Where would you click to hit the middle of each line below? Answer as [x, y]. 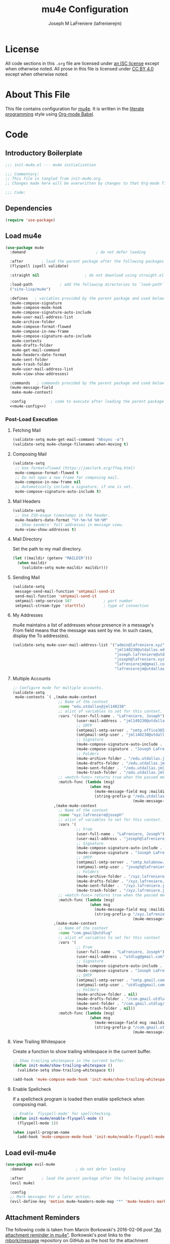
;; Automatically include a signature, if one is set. [74, 487]
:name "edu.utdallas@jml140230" [92, 707]
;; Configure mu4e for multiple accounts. [58, 688]
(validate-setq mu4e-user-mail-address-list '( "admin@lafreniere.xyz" [89, 645]
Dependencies [29, 208]
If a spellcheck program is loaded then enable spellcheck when [78, 1099]
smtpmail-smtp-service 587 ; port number [74, 601]
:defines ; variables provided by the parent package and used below [87, 298]
